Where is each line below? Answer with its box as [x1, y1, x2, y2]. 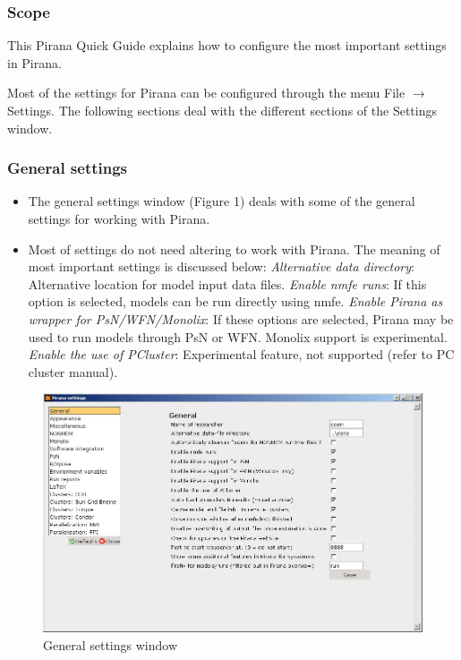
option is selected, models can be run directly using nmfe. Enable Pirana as [28, 292, 443, 311]
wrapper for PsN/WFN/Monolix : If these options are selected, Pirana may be [28, 309, 454, 328]
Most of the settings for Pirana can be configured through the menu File [7, 83, 406, 102]
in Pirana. [7, 53, 62, 72]
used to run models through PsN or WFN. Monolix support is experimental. [28, 327, 448, 346]
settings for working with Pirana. [28, 210, 210, 227]
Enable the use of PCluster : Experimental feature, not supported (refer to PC [28, 345, 455, 364]
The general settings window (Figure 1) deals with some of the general [28, 192, 415, 210]
